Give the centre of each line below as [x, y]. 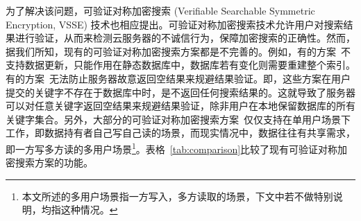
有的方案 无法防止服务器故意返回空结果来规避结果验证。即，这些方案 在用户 [178, 78]
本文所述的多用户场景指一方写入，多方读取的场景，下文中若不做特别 [177, 196]
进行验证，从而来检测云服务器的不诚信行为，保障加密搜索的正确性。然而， [185, 38]
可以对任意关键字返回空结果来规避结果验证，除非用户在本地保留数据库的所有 [180, 106]
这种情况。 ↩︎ [89, 210]
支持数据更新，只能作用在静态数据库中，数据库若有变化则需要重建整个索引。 [180, 65]
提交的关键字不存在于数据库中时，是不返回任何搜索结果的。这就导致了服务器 [180, 92]
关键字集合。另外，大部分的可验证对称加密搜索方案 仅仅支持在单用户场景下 [178, 119]
